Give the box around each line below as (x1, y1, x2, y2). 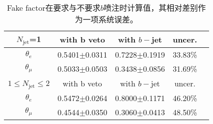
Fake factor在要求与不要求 (7, 2, 101, 13)
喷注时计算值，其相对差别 (104, 2, 198, 13)
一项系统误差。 (82, 14, 138, 25)
